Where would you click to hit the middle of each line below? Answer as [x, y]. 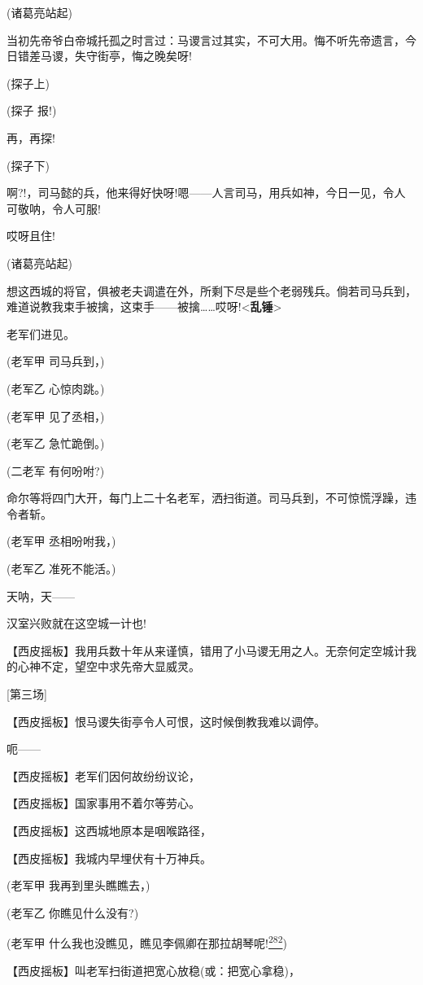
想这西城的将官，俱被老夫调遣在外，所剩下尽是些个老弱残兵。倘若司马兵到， [211, 290]
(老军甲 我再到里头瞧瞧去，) [78, 885]
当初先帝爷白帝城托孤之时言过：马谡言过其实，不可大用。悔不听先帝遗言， [206, 39]
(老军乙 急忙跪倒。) [56, 443]
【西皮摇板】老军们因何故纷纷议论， [103, 775]
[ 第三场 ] [27, 694]
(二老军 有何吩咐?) [56, 470]
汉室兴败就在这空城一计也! [76, 623]
